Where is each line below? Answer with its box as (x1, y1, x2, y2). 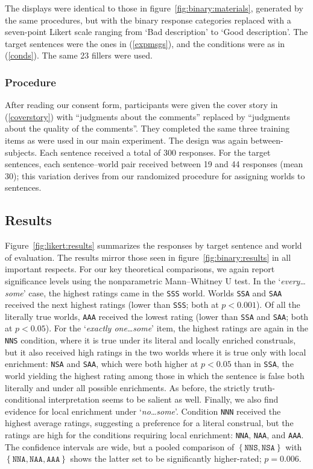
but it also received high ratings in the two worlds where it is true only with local (5, 345, 306, 358)
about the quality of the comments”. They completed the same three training (5, 122, 289, 135)
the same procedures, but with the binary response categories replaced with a (5, 13, 291, 26)
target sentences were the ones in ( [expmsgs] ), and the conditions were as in (5, 37, 285, 49)
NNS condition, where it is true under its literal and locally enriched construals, (5, 334, 296, 346)
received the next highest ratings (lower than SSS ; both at (5, 298, 219, 311)
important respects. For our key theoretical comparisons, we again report (5, 263, 275, 275)
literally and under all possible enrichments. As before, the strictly (5, 381, 250, 394)
